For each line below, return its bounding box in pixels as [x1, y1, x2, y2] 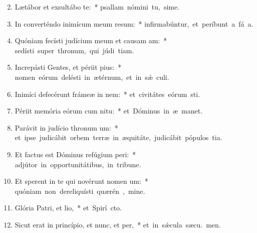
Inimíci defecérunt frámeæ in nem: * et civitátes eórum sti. [15, 88, 200, 99]
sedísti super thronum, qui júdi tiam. [15, 45, 134, 55]
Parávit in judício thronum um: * [15, 122, 118, 133]
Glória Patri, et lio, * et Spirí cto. [15, 202, 122, 213]
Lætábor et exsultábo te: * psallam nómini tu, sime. [15, 2, 180, 12]
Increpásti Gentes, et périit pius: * [15, 62, 122, 72]
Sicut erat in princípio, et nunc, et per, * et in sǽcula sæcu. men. [15, 219, 221, 229]
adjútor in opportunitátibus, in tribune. [15, 159, 141, 169]
